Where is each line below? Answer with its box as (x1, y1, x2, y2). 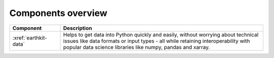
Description (63, 24, 92, 31)
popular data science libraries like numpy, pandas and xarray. (63, 43, 210, 50)
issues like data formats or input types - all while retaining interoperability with (63, 37, 250, 44)
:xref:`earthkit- (12, 34, 48, 41)
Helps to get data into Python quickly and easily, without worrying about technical (63, 31, 259, 38)
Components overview (9, 7, 108, 18)
